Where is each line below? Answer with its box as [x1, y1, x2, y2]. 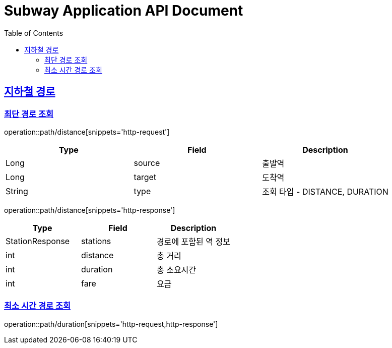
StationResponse [6, 236, 70, 246]
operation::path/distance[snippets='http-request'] [4, 127, 170, 136]
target [134, 171, 157, 182]
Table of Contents [4, 28, 63, 37]
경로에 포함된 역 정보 [156, 236, 230, 247]
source [134, 157, 160, 168]
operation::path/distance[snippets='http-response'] [4, 205, 175, 214]
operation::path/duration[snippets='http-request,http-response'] [4, 319, 218, 328]
